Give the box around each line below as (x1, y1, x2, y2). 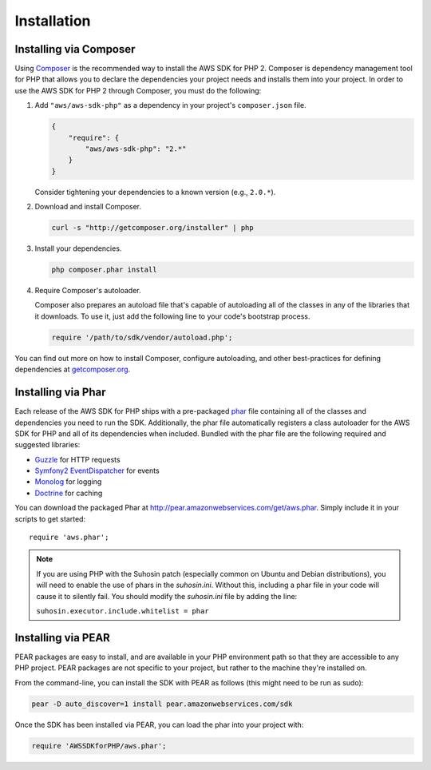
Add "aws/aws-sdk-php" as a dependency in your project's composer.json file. (34, 101, 306, 110)
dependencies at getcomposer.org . (14, 364, 131, 375)
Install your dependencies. (34, 244, 122, 253)
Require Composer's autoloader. (34, 286, 141, 296)
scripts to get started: (14, 514, 86, 523)
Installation (14, 12, 91, 30)
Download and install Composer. (34, 202, 142, 212)
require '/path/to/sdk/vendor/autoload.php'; (51, 332, 233, 342)
